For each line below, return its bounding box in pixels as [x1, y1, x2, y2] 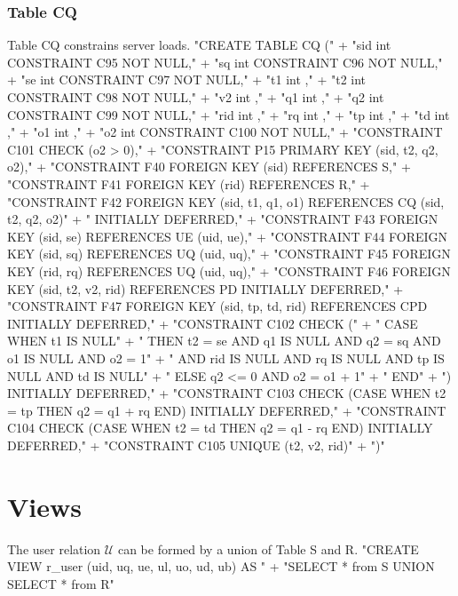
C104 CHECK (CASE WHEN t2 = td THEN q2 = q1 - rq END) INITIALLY [7, 418, 433, 437]
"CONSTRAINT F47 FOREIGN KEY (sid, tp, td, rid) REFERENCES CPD [7, 297, 428, 315]
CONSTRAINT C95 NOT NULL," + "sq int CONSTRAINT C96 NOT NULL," [7, 52, 443, 71]
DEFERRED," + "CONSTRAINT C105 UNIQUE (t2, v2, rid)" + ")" [7, 435, 385, 454]
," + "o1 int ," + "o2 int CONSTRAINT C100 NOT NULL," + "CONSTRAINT [7, 123, 443, 141]
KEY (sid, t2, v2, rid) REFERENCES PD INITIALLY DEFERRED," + [7, 279, 404, 298]
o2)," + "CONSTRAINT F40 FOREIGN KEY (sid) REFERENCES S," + [7, 157, 411, 176]
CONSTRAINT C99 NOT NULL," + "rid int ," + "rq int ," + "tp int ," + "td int [7, 105, 450, 123]
